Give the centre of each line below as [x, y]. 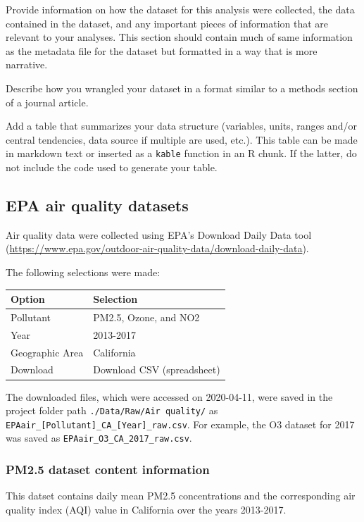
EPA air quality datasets [97, 205]
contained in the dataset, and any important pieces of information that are [167, 23]
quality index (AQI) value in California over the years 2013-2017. [146, 509]
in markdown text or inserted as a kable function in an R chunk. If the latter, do [181, 153]
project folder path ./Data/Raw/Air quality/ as [112, 410]
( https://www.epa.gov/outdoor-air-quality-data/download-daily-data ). [157, 248]
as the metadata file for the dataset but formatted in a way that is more [162, 50]
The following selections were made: [83, 272]
